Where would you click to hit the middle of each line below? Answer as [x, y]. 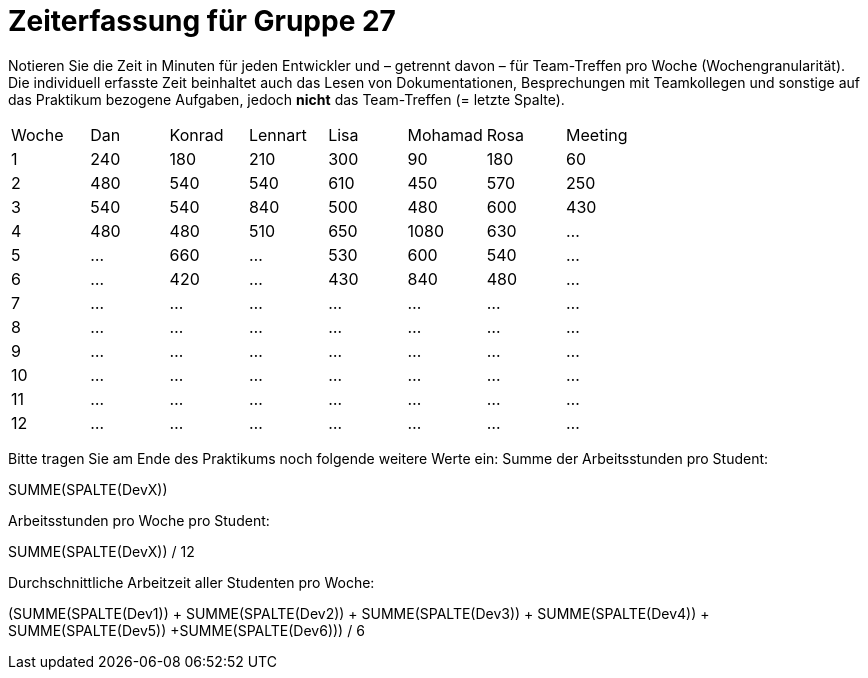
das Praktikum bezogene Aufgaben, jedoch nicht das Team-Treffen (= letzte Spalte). [286, 99]
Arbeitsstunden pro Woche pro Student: [139, 520]
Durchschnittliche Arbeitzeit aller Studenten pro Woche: [191, 582]
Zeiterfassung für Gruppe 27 [202, 21]
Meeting [597, 134]
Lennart [277, 134]
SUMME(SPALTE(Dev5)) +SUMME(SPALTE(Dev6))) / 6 [186, 630]
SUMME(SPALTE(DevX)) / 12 [101, 551]
